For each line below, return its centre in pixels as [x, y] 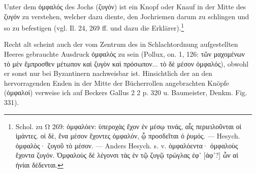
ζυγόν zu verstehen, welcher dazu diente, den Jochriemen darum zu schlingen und [127, 16]
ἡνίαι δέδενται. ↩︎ [39, 164]
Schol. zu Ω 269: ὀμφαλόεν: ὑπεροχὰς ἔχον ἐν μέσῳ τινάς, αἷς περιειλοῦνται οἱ [128, 126]
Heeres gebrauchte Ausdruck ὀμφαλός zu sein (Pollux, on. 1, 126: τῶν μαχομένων [125, 54]
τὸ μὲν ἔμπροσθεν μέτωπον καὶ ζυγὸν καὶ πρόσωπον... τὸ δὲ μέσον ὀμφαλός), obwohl [126, 63]
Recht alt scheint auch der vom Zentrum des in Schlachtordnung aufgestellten [121, 44]
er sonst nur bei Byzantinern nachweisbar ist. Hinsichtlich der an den [108, 73]
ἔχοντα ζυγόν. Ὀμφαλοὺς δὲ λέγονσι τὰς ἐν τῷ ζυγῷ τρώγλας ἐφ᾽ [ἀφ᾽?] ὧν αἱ [127, 155]
